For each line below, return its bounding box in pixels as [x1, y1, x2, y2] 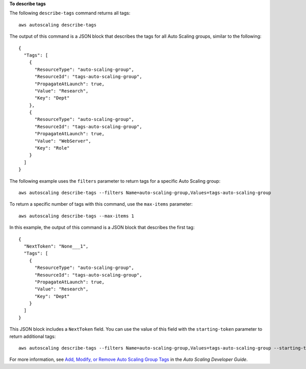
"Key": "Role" [34, 145, 70, 151]
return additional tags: [9, 333, 56, 339]
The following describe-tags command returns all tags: [9, 10, 131, 16]
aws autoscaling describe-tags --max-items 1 [18, 213, 135, 219]
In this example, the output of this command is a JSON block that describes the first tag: [9, 225, 195, 231]
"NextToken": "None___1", [23, 243, 89, 249]
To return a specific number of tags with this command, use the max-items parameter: [9, 201, 193, 207]
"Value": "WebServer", [34, 138, 91, 144]
